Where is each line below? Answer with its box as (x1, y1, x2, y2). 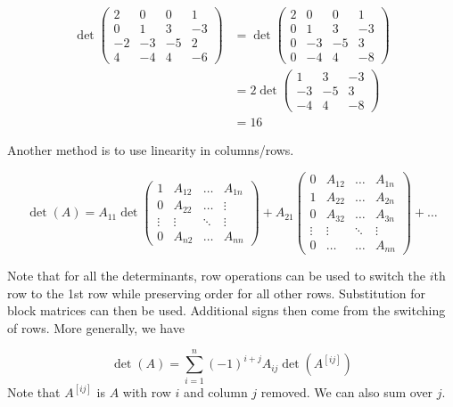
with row (122, 383, 171, 401)
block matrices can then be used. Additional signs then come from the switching (7, 301, 446, 320)
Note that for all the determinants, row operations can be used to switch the (7, 266, 426, 285)
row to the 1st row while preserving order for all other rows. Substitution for (7, 283, 425, 302)
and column (184, 383, 248, 401)
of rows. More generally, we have (7, 318, 185, 337)
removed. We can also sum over (260, 383, 433, 401)
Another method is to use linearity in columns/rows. (7, 141, 294, 159)
